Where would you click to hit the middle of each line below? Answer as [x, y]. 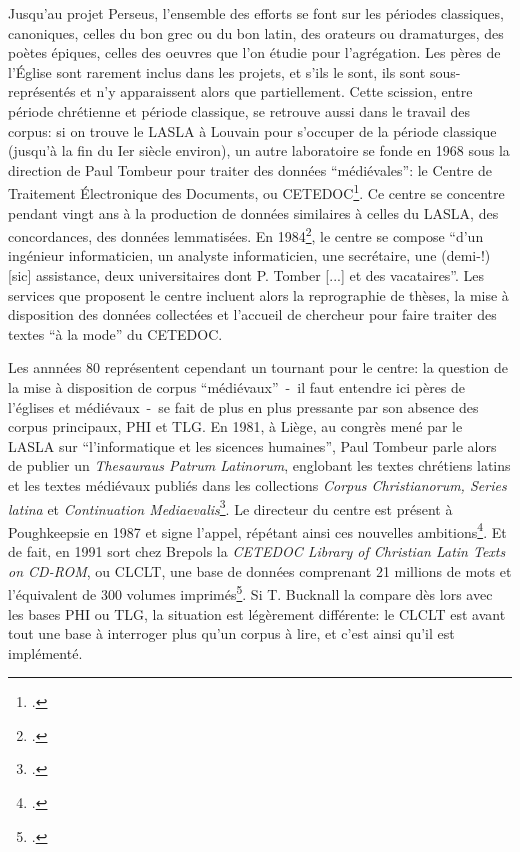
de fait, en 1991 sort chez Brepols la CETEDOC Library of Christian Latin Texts [257, 551]
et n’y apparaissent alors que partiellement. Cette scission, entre [276, 91]
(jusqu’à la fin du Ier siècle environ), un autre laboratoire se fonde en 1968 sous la [259, 150]
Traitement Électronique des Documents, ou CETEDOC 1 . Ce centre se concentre [256, 191]
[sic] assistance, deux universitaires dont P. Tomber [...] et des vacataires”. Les [246, 275]
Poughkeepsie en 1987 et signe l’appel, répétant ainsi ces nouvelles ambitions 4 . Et [257, 530]
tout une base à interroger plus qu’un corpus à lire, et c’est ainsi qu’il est [231, 633]
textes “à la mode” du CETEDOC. [115, 333]
